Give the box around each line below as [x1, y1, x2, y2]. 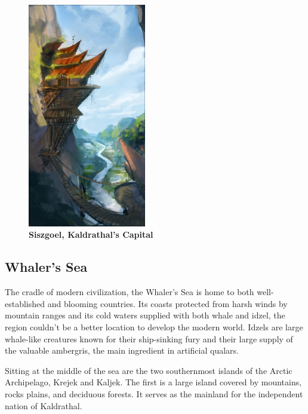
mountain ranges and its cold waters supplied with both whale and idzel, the [5, 309, 285, 321]
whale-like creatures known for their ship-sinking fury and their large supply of [5, 332, 293, 345]
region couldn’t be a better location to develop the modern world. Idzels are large [5, 321, 303, 333]
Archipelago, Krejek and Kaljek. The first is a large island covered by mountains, [5, 376, 302, 388]
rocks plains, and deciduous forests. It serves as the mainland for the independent [5, 387, 303, 400]
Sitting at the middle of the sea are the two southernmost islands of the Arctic [5, 364, 292, 376]
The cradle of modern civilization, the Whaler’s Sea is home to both [5, 286, 254, 298]
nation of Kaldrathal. [5, 399, 82, 412]
